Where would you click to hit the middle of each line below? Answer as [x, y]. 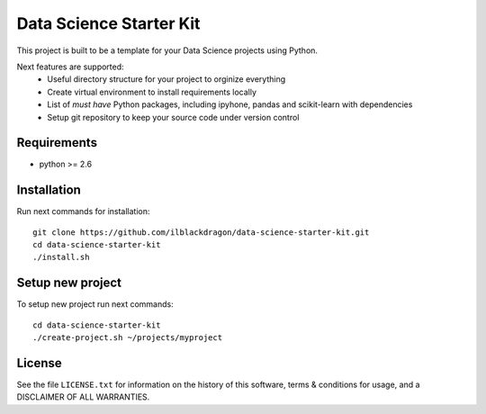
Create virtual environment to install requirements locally [152, 92]
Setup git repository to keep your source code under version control [173, 117]
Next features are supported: [71, 67]
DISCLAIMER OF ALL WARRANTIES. [83, 397]
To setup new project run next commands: [95, 304]
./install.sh [61, 257]
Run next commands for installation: [83, 211]
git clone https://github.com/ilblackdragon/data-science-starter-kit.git [201, 232]
